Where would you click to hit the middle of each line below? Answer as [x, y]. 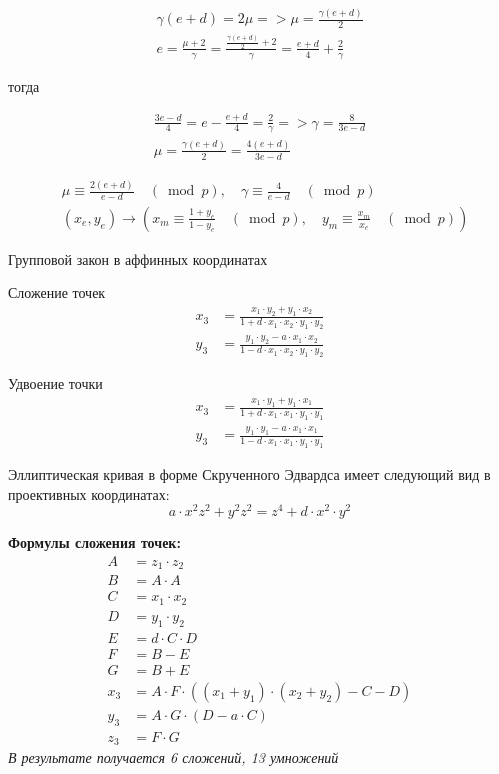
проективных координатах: [89, 493]
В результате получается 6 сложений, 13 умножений [173, 757]
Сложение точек [57, 292]
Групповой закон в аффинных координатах [138, 258]
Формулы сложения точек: [94, 542]
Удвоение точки [55, 383]
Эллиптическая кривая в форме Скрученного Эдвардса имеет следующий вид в [249, 473]
